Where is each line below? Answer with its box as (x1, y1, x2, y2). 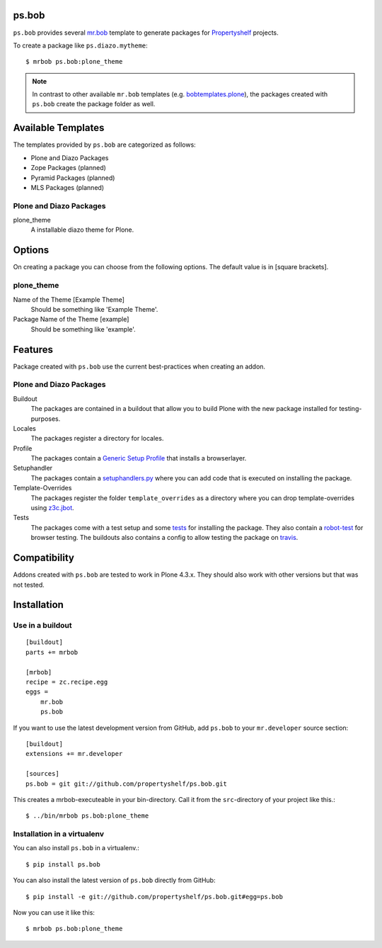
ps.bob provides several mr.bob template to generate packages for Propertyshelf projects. (13, 28, 279, 37)
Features (13, 344, 53, 356)
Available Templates (13, 122, 105, 134)
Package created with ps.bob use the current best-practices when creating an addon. (13, 362, 265, 371)
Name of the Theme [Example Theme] (13, 295, 125, 304)
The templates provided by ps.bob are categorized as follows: (13, 140, 196, 149)
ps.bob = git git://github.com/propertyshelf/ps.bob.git (25, 779, 228, 788)
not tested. (13, 580, 45, 589)
